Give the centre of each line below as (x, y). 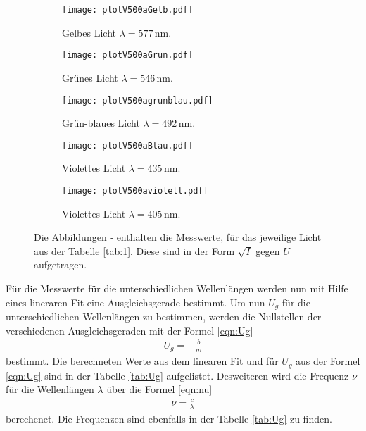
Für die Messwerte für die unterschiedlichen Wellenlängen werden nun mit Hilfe (177, 288)
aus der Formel (328, 361)
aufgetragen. (61, 264)
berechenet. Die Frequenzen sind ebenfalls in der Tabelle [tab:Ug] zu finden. (169, 419)
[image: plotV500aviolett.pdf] (135, 191)
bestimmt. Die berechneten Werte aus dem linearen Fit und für (142, 361)
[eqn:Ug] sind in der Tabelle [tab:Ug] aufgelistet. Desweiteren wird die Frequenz (177, 375)
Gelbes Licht (89, 32)
